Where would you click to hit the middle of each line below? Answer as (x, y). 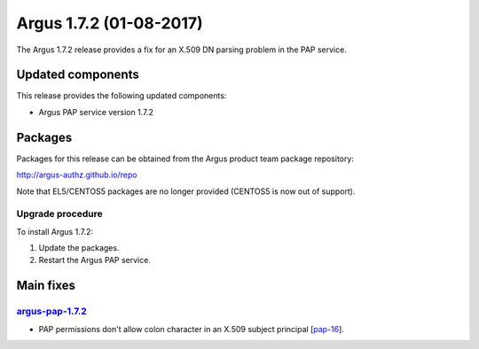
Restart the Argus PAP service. (94, 260)
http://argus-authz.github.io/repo (77, 175)
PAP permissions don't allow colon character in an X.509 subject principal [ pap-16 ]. (192, 329)
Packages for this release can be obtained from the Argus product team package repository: (185, 159)
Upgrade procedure (59, 214)
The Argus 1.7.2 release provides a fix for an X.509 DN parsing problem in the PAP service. (182, 50)
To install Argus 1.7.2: (55, 231)
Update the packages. (79, 248)
